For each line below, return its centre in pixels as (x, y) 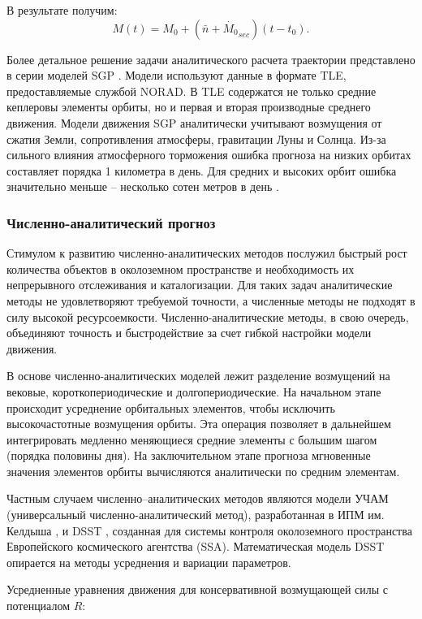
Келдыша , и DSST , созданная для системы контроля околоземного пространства (209, 530)
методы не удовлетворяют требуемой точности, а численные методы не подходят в (211, 300)
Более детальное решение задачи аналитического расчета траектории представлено (211, 59)
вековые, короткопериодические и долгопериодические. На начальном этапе (194, 391)
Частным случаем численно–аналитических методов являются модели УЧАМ (198, 498)
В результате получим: (62, 10)
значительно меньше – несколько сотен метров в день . (143, 186)
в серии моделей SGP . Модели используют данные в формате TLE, (177, 75)
